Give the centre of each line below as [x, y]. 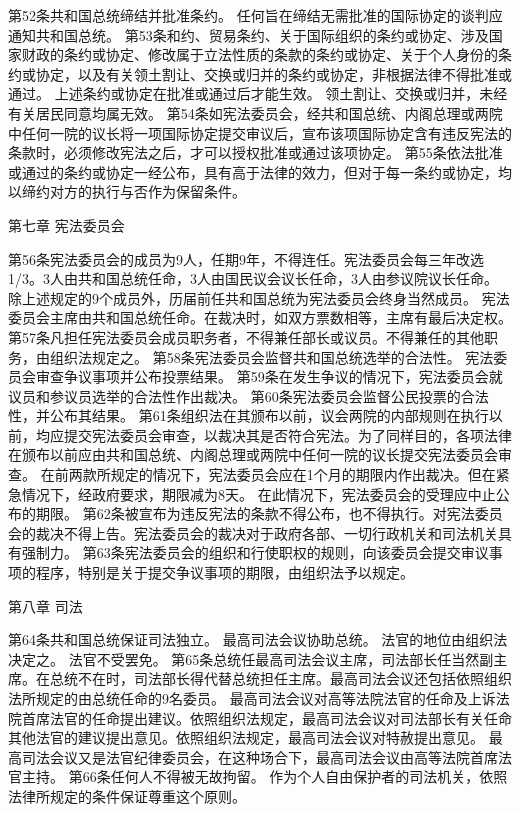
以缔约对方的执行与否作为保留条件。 [127, 191]
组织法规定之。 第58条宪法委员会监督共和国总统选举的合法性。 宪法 [271, 356]
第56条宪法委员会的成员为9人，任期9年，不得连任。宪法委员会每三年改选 [246, 258]
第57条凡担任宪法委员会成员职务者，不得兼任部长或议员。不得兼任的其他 [246, 336]
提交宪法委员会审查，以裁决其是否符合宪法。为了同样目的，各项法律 [287, 434]
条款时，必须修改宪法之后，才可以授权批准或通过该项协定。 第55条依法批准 [255, 152]
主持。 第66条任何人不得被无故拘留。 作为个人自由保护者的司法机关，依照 [264, 776]
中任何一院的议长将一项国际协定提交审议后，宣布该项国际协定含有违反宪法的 [260, 132]
